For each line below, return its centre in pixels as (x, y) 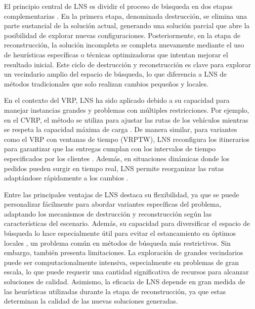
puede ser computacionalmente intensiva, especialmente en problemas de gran (122, 262)
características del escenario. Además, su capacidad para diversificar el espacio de (127, 223)
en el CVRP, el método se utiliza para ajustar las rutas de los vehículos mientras (126, 119)
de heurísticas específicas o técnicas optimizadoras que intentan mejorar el (116, 54)
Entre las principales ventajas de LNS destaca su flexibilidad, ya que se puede (122, 194)
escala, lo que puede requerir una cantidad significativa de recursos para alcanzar (127, 272)
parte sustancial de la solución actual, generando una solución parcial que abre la (127, 25)
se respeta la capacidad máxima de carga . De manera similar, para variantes (121, 129)
